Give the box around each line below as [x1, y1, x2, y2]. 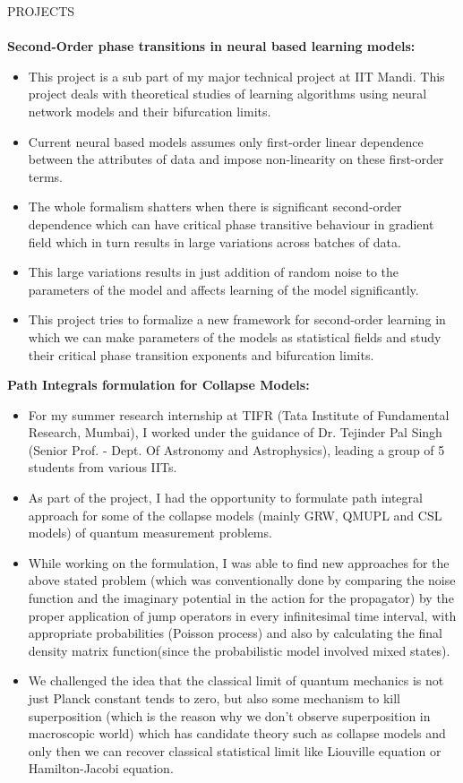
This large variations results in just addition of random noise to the [28, 262, 399, 281]
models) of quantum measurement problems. [28, 523, 272, 542]
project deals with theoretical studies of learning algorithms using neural [28, 84, 427, 103]
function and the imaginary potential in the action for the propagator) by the [28, 589, 454, 607]
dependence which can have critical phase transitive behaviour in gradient [28, 214, 434, 233]
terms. [28, 167, 64, 185]
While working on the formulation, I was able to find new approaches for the [28, 553, 450, 572]
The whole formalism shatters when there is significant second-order [28, 197, 402, 216]
